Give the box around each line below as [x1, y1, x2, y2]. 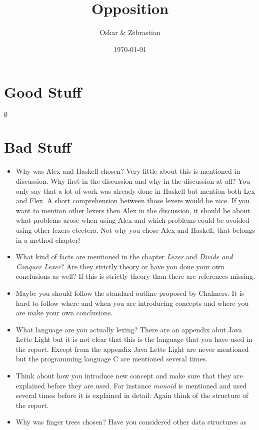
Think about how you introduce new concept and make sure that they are [15, 370, 243, 381]
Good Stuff [4, 82, 82, 102]
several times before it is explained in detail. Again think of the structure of [15, 390, 248, 400]
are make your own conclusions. [15, 307, 113, 318]
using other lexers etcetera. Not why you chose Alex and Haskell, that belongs [15, 224, 255, 235]
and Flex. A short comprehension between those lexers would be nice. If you [15, 195, 249, 206]
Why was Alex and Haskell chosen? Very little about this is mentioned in [15, 166, 240, 176]
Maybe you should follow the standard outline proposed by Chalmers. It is [15, 287, 244, 298]
